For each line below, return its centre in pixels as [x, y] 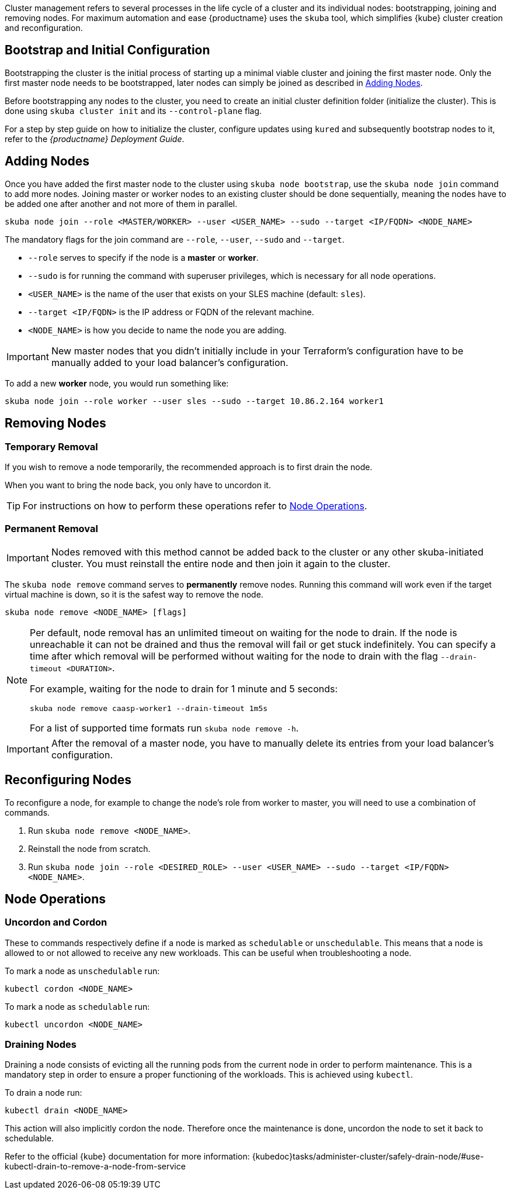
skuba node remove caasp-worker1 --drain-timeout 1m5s [149, 708]
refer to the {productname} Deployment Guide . [95, 139]
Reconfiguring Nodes [68, 780]
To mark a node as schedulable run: [77, 1006]
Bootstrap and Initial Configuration [107, 50]
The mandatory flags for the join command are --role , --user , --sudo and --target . [175, 239]
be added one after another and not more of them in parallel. [121, 203]
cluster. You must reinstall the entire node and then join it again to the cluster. [221, 563]
